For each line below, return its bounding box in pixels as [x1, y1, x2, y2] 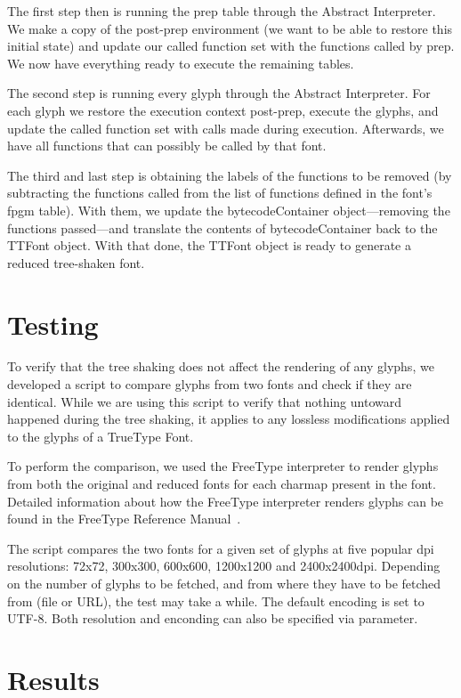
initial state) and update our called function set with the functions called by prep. [7, 37, 455, 55]
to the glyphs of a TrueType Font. [7, 426, 194, 445]
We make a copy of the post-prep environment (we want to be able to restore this [7, 19, 453, 37]
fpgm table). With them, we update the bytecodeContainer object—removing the [7, 200, 450, 219]
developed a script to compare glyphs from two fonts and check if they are [7, 375, 412, 394]
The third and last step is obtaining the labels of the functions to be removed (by [7, 166, 452, 184]
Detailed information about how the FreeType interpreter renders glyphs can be [7, 491, 444, 510]
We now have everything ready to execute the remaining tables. [7, 53, 354, 72]
